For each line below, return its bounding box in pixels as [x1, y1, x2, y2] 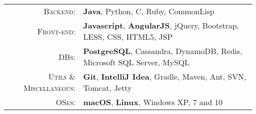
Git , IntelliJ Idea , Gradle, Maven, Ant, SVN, [83, 71, 246, 82]
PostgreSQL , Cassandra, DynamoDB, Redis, [83, 45, 243, 57]
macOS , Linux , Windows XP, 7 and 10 [83, 96, 223, 108]
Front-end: [37, 25, 76, 37]
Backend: [43, 5, 76, 17]
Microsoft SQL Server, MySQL [83, 57, 190, 68]
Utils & [48, 71, 76, 82]
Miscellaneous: [23, 82, 76, 93]
